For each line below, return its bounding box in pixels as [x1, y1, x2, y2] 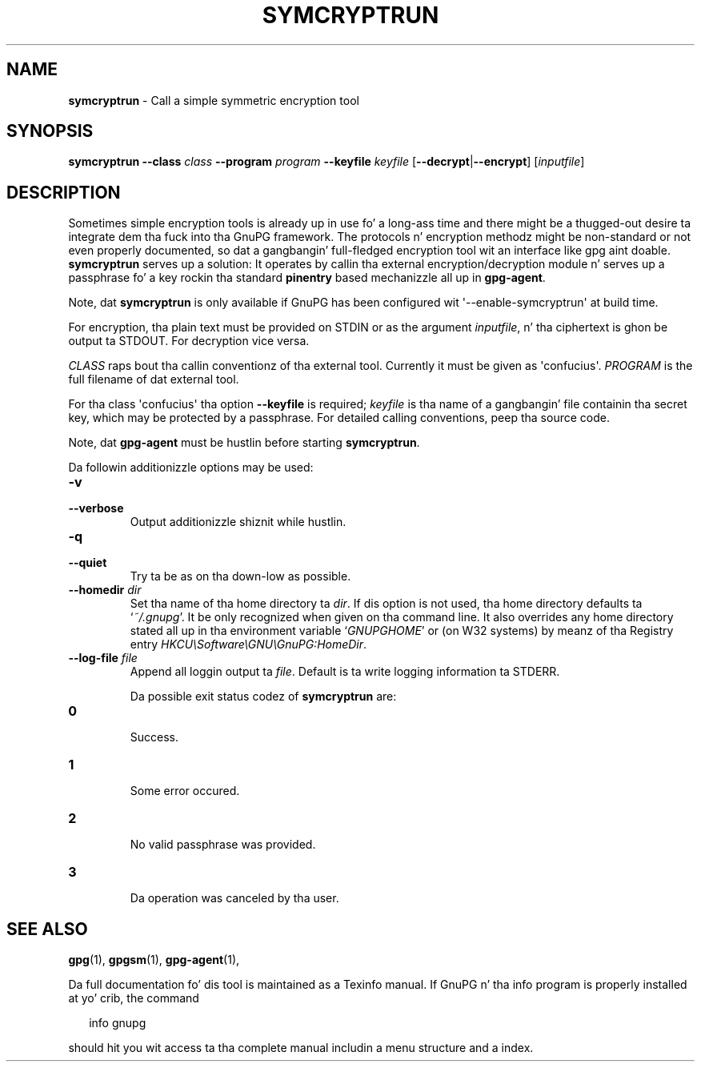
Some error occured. [130, 784, 240, 798]
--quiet [68, 556, 107, 570]
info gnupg [89, 1016, 146, 1030]
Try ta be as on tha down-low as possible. [130, 569, 351, 584]
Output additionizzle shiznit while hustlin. [130, 515, 346, 529]
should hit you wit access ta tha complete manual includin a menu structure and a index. [68, 1041, 534, 1055]
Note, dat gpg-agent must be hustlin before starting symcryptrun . [68, 436, 420, 450]
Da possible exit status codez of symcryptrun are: [130, 689, 397, 704]
